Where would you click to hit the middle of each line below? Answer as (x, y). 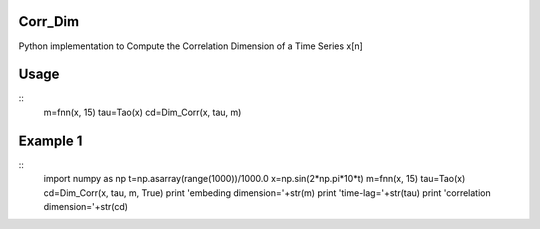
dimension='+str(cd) (86, 206)
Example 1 (50, 140)
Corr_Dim (49, 21)
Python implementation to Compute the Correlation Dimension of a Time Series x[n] (191, 46)
